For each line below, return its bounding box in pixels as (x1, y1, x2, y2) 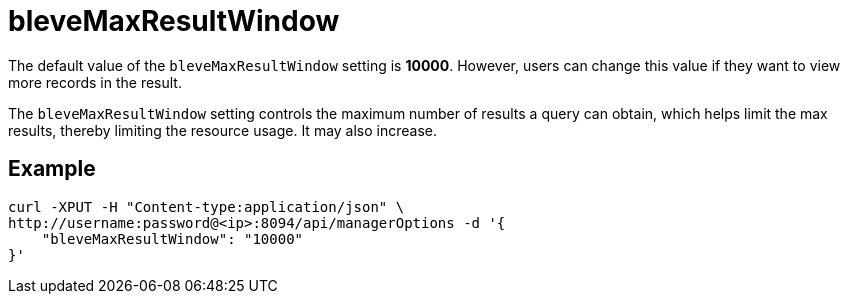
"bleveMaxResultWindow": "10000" (41, 230, 304, 247)
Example (8, 156, 96, 182)
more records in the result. (8, 73, 182, 91)
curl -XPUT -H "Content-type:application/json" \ (8, 198, 405, 215)
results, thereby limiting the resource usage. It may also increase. (8, 121, 438, 139)
